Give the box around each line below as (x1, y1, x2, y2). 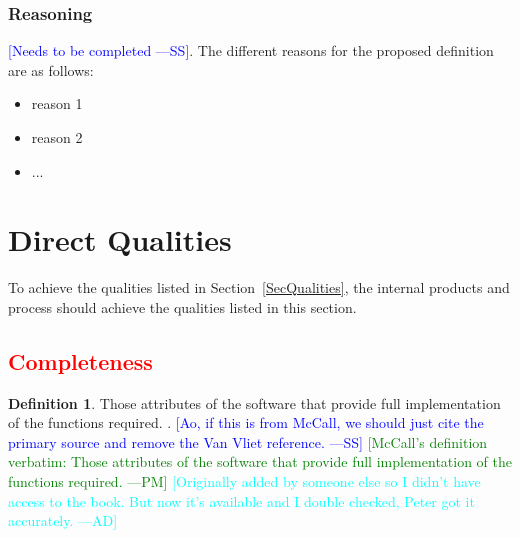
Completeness (8, 345, 153, 376)
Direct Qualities (8, 219, 232, 260)
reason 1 (31, 93, 83, 114)
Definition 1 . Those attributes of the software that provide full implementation (8, 392, 501, 413)
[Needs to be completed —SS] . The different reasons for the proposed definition (8, 40, 494, 61)
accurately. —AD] (8, 510, 118, 531)
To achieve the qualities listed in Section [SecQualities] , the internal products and (8, 277, 510, 298)
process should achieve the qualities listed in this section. (8, 296, 357, 317)
